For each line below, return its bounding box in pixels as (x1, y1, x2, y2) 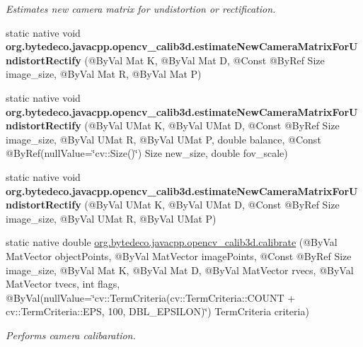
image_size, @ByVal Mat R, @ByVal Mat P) (6, 66, 202, 81)
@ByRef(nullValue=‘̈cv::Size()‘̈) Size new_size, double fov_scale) (6, 146, 288, 160)
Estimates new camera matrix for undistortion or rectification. (6, 1, 276, 16)
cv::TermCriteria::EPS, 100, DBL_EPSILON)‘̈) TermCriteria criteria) (6, 304, 309, 319)
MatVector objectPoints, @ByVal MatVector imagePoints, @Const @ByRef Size (6, 248, 352, 263)
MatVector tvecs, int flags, (6, 276, 120, 291)
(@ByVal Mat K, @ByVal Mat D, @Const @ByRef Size (84, 52, 325, 67)
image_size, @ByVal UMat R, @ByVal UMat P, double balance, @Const (6, 131, 321, 146)
